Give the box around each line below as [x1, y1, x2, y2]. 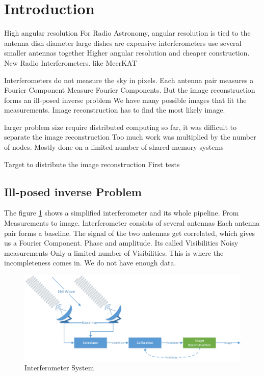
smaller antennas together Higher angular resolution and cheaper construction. [4, 47, 250, 58]
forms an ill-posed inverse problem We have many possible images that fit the [4, 94, 247, 105]
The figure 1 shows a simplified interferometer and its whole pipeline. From [4, 207, 239, 218]
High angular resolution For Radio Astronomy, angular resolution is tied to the [4, 28, 251, 38]
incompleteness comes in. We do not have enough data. [4, 257, 176, 268]
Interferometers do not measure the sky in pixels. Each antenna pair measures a [4, 74, 254, 85]
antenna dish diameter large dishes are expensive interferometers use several [4, 37, 242, 48]
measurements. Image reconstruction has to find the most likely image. [4, 104, 225, 115]
